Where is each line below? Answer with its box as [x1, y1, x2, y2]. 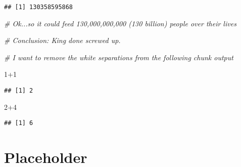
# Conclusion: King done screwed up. [4, 35, 121, 46]
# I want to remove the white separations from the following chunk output [4, 52, 233, 62]
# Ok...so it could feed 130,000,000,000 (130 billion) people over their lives [4, 18, 236, 28]
